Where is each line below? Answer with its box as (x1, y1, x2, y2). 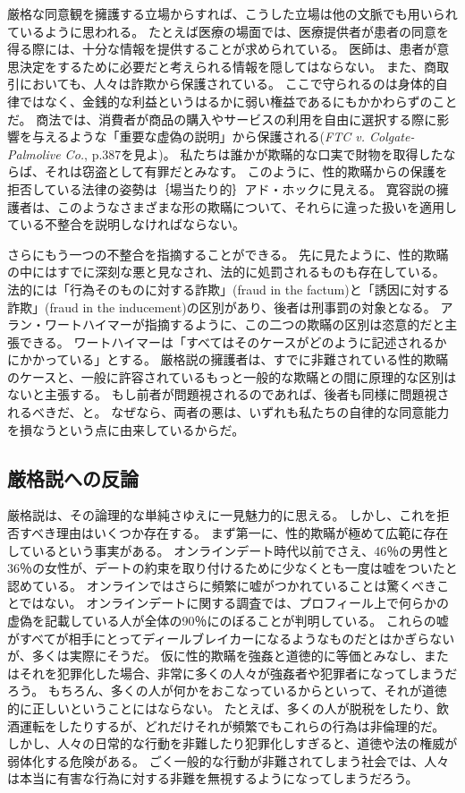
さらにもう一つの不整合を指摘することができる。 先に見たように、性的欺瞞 (7, 244, 449, 263)
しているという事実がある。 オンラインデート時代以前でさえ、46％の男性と (7, 541, 450, 559)
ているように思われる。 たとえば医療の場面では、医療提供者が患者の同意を (7, 21, 449, 40)
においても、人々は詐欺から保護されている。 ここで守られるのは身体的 (19, 74, 435, 93)
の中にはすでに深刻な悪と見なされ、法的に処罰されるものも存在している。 (7, 262, 445, 281)
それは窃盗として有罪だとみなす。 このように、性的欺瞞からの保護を (44, 162, 448, 181)
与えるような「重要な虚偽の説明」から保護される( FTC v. (31, 127, 365, 146)
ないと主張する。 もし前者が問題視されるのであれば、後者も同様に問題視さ (7, 385, 450, 404)
